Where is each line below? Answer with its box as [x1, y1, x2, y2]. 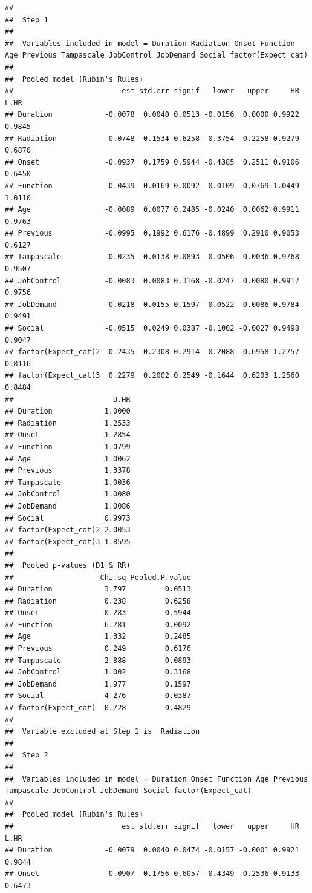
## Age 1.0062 [5, 454, 131, 463]
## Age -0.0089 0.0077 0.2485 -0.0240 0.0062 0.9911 [5, 205, 299, 214]
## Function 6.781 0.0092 [5, 620, 191, 629]
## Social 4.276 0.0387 [5, 691, 191, 700]
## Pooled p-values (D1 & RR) [5, 561, 131, 570]
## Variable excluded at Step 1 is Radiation [5, 727, 200, 736]
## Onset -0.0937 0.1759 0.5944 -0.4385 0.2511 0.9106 [5, 157, 299, 166]
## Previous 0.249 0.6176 [5, 644, 191, 653]
